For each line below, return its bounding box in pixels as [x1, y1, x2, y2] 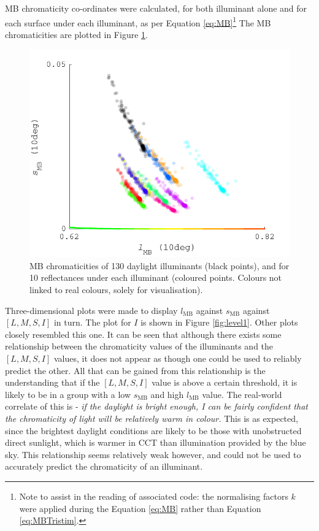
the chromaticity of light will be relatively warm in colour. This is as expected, [5, 412, 298, 425]
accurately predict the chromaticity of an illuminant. [5, 460, 203, 473]
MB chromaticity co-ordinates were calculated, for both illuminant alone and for [5, 2, 307, 14]
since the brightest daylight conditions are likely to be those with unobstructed [5, 424, 302, 437]
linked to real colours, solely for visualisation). [29, 283, 203, 296]
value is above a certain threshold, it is [152, 376, 298, 389]
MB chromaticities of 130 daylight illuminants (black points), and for [29, 259, 290, 272]
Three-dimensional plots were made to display [5, 304, 178, 316]
